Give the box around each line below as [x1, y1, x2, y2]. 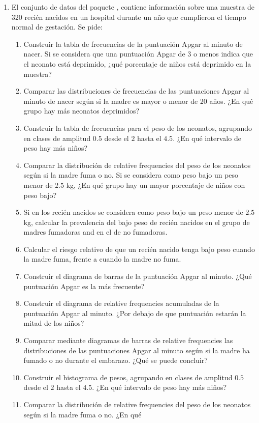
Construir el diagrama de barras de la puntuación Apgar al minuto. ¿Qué [23, 271, 252, 281]
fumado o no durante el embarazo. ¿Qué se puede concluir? [23, 355, 208, 365]
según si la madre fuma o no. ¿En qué [23, 409, 142, 419]
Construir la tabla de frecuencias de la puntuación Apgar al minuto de [23, 38, 243, 49]
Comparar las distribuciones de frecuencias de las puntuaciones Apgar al [23, 86, 249, 96]
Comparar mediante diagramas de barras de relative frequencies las [23, 335, 233, 346]
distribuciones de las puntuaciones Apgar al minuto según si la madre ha [23, 345, 250, 355]
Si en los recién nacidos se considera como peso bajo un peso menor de [23, 207, 243, 217]
